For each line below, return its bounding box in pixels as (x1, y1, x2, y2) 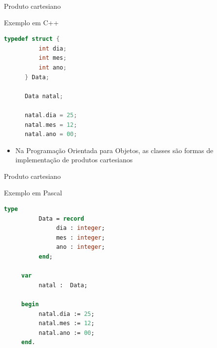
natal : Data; (38, 281, 88, 289)
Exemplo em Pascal (4, 187, 62, 197)
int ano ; (38, 64, 67, 71)
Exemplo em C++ (4, 17, 59, 27)
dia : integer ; (56, 225, 105, 232)
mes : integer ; (56, 234, 105, 241)
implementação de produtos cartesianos (15, 155, 133, 165)
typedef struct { (4, 35, 60, 43)
